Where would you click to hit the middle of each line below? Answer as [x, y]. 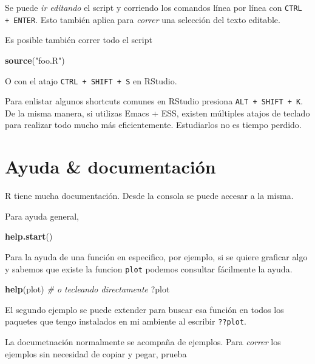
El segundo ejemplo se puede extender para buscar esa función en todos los [144, 309]
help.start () [29, 236]
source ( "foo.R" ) [35, 60]
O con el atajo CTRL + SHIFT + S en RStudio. [91, 80]
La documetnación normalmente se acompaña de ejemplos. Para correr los [143, 342]
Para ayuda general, [42, 216]
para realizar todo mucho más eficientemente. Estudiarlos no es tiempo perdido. [153, 125]
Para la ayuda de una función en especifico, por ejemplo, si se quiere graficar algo [156, 256]
